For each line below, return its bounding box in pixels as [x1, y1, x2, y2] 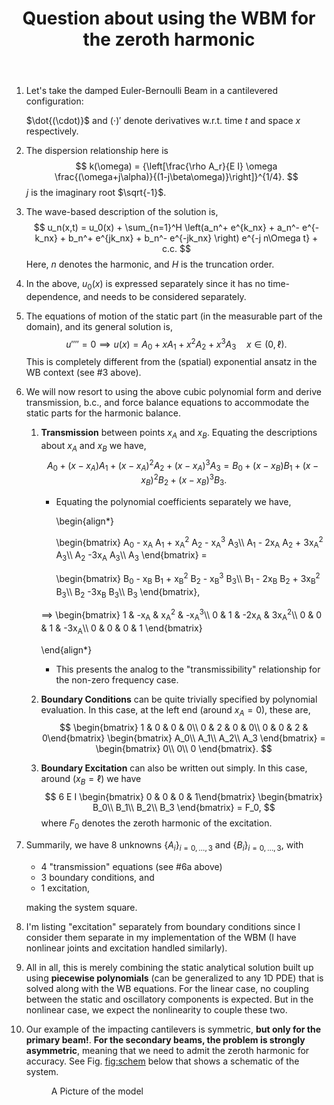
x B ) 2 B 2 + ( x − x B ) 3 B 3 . [140, 472, 228, 488]
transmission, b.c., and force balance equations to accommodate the [25, 397, 310, 409]
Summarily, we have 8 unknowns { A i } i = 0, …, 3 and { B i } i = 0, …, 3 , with [25, 839, 304, 853]
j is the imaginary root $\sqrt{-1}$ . [25, 187, 167, 199]
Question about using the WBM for [22, 7, 316, 30]
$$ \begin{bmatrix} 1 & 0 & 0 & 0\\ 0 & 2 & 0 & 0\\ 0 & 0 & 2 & [59, 722, 309, 734]
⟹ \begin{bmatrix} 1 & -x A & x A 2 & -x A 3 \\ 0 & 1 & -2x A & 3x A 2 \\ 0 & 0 [40, 607, 323, 623]
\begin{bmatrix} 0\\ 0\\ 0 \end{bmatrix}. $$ [95, 743, 273, 755]
